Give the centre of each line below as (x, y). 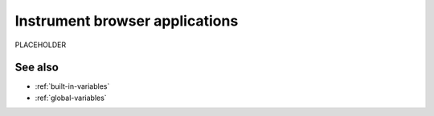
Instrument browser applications (127, 21)
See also (37, 68)
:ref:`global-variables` (71, 98)
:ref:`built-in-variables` (72, 86)
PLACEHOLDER (41, 45)
